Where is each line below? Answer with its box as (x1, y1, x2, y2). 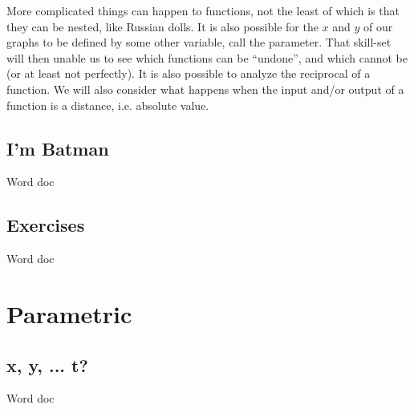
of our (363, 18, 393, 34)
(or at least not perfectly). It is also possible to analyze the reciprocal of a (6, 65, 371, 82)
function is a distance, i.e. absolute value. (6, 96, 209, 113)
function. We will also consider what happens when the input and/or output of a (6, 80, 404, 97)
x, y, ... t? (6, 352, 88, 377)
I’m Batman (6, 136, 109, 160)
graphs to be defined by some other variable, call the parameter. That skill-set (6, 34, 392, 51)
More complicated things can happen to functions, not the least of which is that (6, 2, 400, 18)
